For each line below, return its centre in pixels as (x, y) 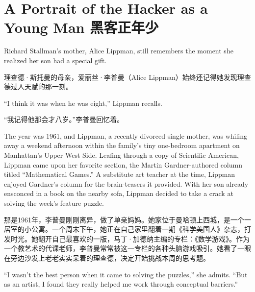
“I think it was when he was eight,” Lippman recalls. (83, 103)
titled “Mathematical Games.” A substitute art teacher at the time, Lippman (120, 174)
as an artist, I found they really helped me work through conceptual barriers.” (121, 284)
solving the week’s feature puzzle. (54, 203)
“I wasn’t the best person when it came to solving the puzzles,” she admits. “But (126, 274)
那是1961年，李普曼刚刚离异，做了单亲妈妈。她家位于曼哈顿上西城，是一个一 (127, 219)
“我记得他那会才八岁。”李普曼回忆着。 (64, 119)
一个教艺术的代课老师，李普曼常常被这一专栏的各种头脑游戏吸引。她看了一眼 (127, 248)
